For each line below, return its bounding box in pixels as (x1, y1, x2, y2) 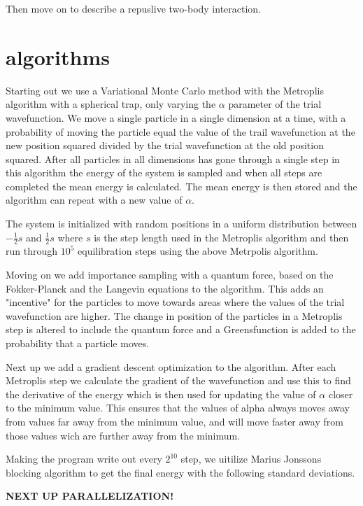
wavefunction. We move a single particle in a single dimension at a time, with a (6, 110, 346, 125)
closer (328, 386, 353, 401)
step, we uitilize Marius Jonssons (180, 451, 322, 466)
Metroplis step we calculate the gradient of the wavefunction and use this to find (6, 373, 351, 388)
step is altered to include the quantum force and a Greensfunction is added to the (6, 322, 356, 337)
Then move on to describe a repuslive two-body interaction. (6, 1, 262, 15)
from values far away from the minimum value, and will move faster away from (6, 414, 343, 429)
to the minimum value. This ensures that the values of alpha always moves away (6, 400, 350, 415)
